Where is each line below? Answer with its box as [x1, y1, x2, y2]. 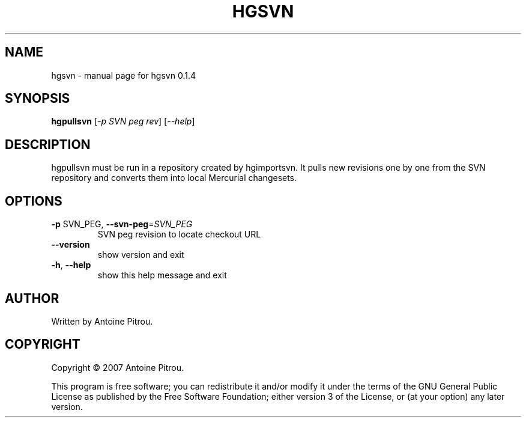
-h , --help [51, 260, 91, 271]
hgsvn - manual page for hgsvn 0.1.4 [51, 70, 196, 81]
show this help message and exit [97, 270, 227, 281]
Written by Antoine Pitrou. [51, 316, 153, 326]
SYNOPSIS [5, 91, 70, 106]
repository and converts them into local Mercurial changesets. [51, 173, 297, 183]
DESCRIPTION [5, 136, 91, 152]
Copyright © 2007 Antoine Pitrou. [51, 362, 184, 373]
